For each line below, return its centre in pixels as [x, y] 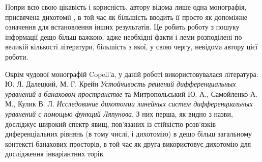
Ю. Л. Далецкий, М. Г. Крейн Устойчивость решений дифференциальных [121, 84]
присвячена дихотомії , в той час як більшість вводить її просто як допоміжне [126, 17]
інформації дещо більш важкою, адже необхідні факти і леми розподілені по [124, 36]
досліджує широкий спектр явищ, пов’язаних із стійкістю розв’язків [111, 124]
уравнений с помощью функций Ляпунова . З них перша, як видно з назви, [119, 113]
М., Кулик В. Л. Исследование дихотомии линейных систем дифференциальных [129, 104]
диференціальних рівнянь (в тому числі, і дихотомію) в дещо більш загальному [128, 134]
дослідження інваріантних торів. [55, 154]
